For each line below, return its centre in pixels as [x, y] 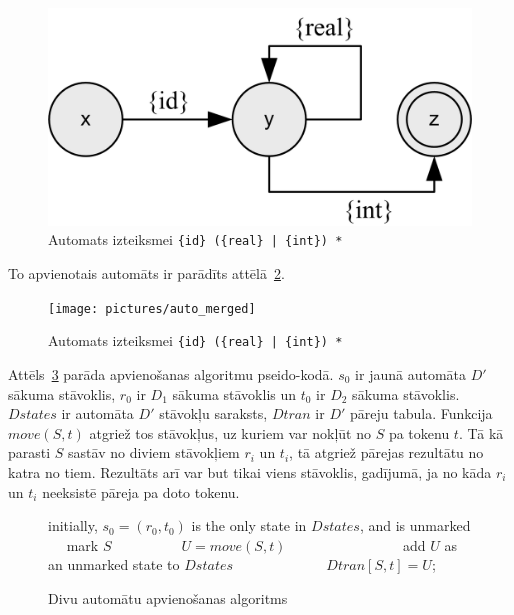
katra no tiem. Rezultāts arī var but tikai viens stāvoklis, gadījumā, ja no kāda [250, 471]
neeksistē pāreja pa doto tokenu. [141, 491]
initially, [73, 525]
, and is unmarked [415, 525]
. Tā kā [481, 432]
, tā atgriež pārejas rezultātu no [386, 452]
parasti [29, 452]
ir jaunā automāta [411, 373]
